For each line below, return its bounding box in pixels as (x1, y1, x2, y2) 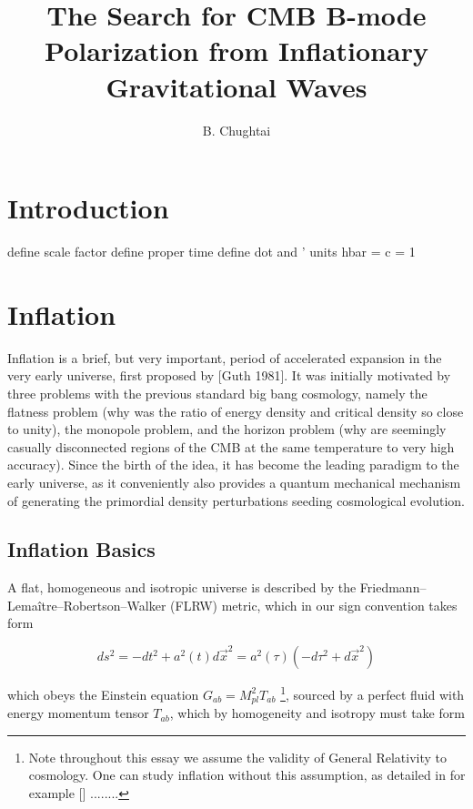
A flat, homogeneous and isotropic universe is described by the (7, 578, 357, 597)
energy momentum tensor (7, 703, 149, 723)
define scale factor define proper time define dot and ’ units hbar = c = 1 (7, 242, 416, 261)
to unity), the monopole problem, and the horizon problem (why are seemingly (7, 420, 447, 439)
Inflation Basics (7, 535, 156, 563)
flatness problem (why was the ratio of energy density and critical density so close (7, 401, 464, 420)
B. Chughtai (202, 120, 271, 139)
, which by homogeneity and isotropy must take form (169, 703, 465, 723)
